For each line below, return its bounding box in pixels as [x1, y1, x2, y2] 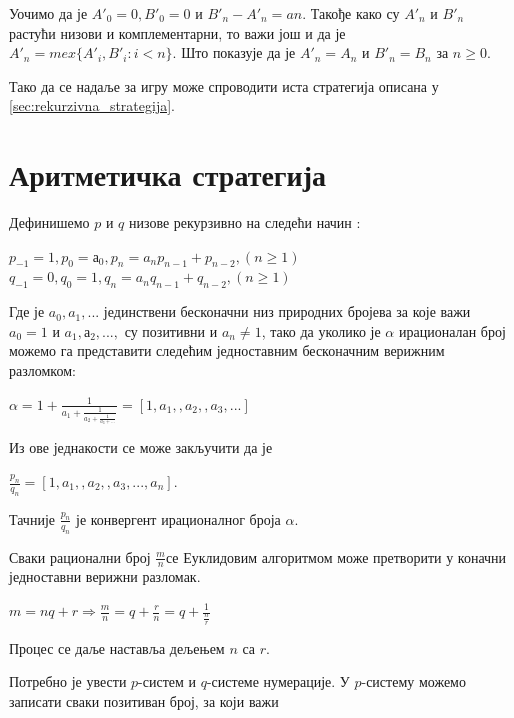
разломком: [9, 360, 76, 381]
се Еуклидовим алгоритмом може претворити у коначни [165, 546, 507, 567]
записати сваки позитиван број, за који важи [9, 690, 279, 711]
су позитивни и [124, 320, 218, 341]
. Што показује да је [172, 42, 296, 63]
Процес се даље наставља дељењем [9, 637, 225, 658]
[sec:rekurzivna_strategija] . [9, 95, 175, 116]
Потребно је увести [9, 671, 127, 692]
